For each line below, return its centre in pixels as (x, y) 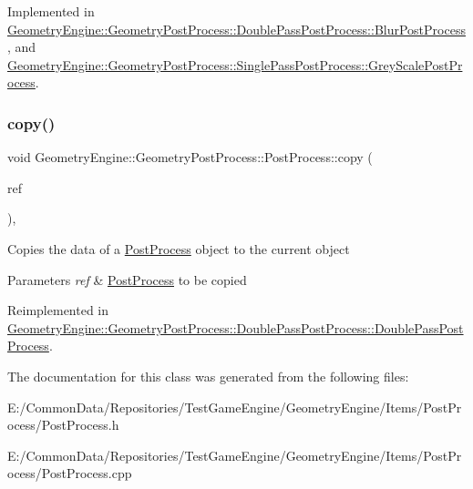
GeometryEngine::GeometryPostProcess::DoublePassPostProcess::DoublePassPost (236, 327)
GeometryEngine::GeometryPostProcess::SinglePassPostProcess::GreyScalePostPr (235, 64)
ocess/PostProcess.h (63, 425)
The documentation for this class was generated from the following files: (208, 376)
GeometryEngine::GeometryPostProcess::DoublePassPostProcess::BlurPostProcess (236, 29)
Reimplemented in (58, 310)
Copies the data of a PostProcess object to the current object (179, 248)
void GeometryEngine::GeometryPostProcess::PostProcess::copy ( (190, 157)
